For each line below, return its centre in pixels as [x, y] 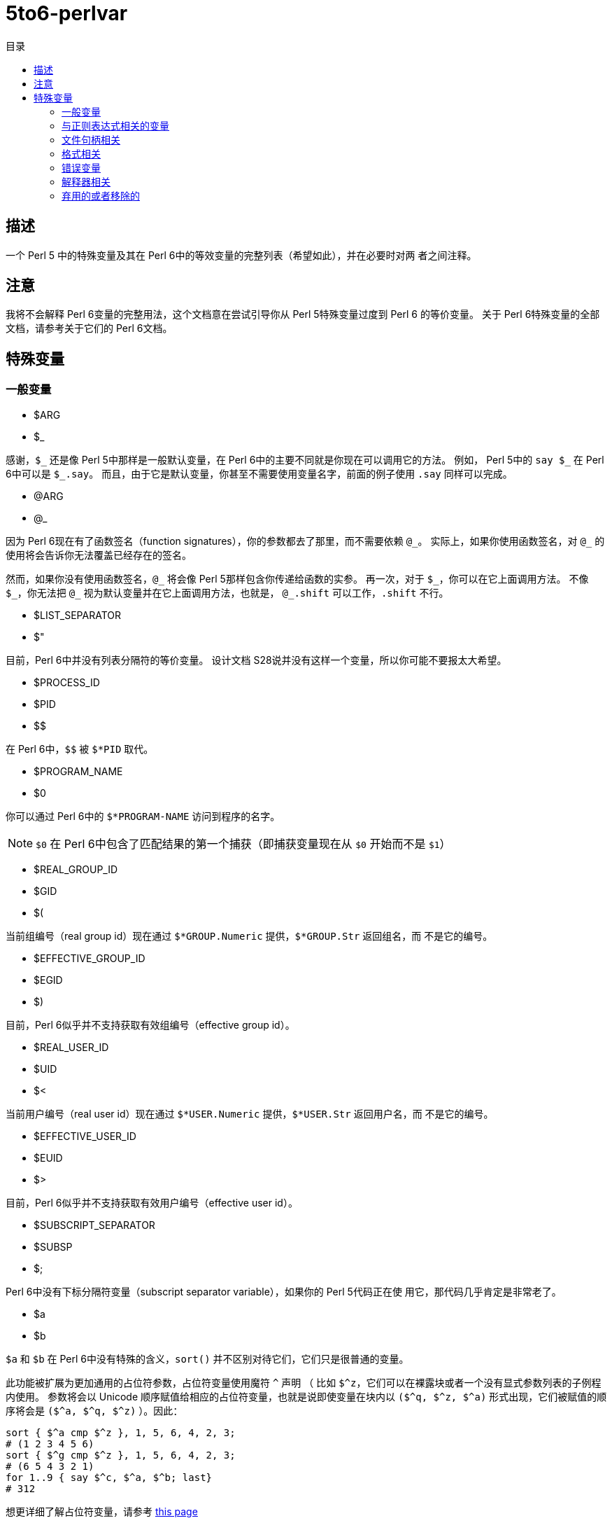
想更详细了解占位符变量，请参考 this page [102, 1511]
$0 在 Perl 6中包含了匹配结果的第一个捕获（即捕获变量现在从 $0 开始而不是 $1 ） [243, 843]
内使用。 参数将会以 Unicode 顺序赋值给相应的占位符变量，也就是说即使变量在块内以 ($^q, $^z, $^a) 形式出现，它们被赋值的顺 [306, 1396]
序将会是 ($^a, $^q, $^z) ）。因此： [94, 1410]
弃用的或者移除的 [101, 195]
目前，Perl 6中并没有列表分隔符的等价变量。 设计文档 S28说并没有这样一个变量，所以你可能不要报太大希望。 [256, 660]
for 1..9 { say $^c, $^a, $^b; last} [109, 1477]
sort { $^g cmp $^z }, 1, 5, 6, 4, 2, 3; [121, 1455]
